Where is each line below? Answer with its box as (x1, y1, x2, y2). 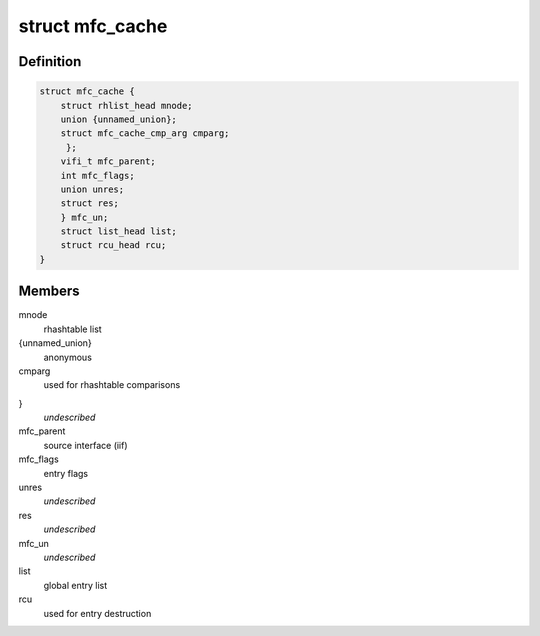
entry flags (43, 467, 89, 479)
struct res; (60, 198, 120, 209)
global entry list (43, 579, 108, 591)
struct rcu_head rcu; (60, 240, 167, 251)
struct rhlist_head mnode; (60, 100, 194, 111)
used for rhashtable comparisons (43, 379, 181, 391)
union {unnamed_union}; (60, 113, 177, 125)
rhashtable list (43, 323, 102, 335)
